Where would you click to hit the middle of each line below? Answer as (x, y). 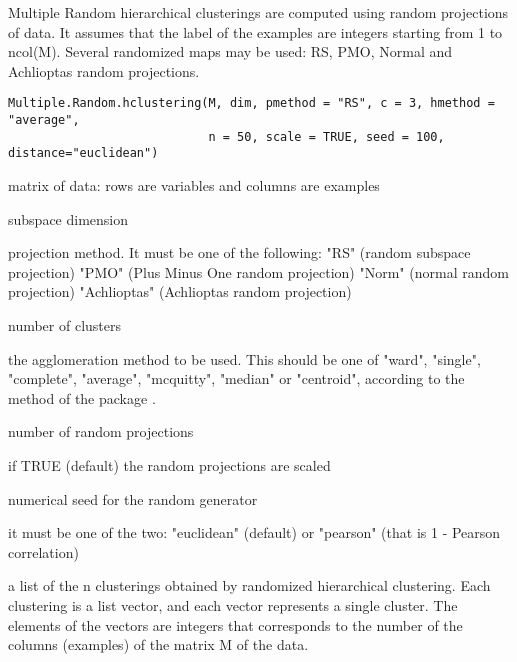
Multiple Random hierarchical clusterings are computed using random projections (258, 12)
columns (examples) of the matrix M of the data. (158, 644)
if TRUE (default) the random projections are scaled (169, 464)
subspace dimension (68, 218)
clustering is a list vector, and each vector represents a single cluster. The (233, 604)
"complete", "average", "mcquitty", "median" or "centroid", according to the (236, 378)
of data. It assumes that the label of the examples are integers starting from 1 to (255, 31)
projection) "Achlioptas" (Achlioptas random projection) (180, 291)
